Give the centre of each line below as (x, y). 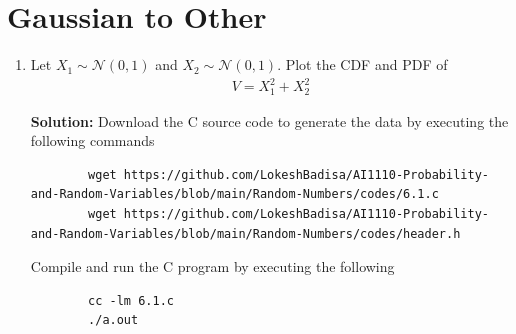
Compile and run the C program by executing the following (212, 266)
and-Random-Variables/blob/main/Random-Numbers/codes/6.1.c (234, 194)
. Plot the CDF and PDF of (362, 64)
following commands (92, 140)
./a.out (113, 320)
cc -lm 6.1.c (131, 300)
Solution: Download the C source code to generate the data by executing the (269, 120)
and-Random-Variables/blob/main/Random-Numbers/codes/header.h (245, 233)
